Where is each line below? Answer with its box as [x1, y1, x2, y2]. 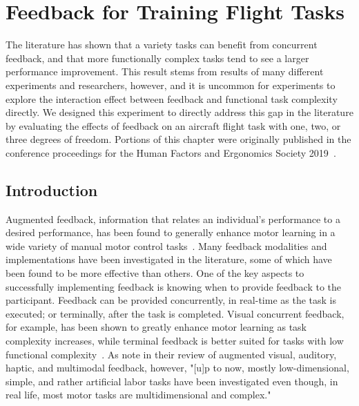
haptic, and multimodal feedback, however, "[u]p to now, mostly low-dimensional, [6, 360, 349, 375]
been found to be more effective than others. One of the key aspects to [6, 266, 304, 280]
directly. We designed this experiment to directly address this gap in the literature [6, 105, 353, 119]
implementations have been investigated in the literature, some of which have [6, 252, 332, 267]
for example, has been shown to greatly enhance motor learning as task [6, 320, 307, 334]
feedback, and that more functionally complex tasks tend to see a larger [6, 50, 309, 65]
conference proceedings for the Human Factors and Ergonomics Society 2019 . [6, 145, 336, 159]
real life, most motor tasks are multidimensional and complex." [6, 387, 271, 402]
